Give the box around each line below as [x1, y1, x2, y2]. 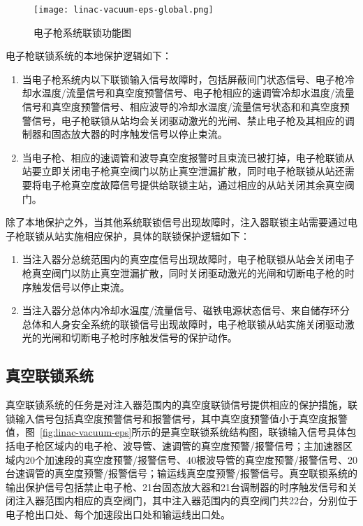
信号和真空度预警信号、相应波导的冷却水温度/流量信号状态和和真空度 [22, 99, 340, 114]
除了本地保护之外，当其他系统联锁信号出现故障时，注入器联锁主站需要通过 [6, 215, 348, 229]
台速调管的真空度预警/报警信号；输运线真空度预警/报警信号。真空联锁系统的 [6, 466, 357, 481]
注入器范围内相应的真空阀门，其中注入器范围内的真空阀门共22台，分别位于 [15, 493, 357, 508]
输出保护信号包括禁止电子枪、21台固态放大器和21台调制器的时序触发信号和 [6, 479, 348, 494]
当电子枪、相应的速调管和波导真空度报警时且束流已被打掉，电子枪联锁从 [22, 150, 355, 164]
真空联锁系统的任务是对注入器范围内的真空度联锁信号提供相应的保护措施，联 [6, 397, 357, 412]
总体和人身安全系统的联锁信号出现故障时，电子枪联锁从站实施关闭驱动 [22, 316, 345, 331]
